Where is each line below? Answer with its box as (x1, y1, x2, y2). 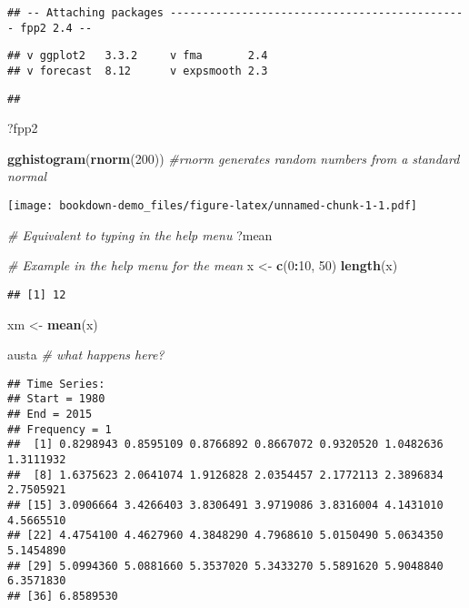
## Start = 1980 (7, 392, 105, 406)
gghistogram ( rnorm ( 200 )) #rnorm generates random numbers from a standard (7, 148, 460, 167)
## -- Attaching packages (7, 6, 164, 19)
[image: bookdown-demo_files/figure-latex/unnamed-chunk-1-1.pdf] (7, 199, 418, 213)
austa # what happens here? (7, 345, 165, 364)
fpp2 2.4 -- (20, 21, 93, 35)
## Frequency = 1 (7, 422, 112, 436)
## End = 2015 (7, 408, 93, 421)
